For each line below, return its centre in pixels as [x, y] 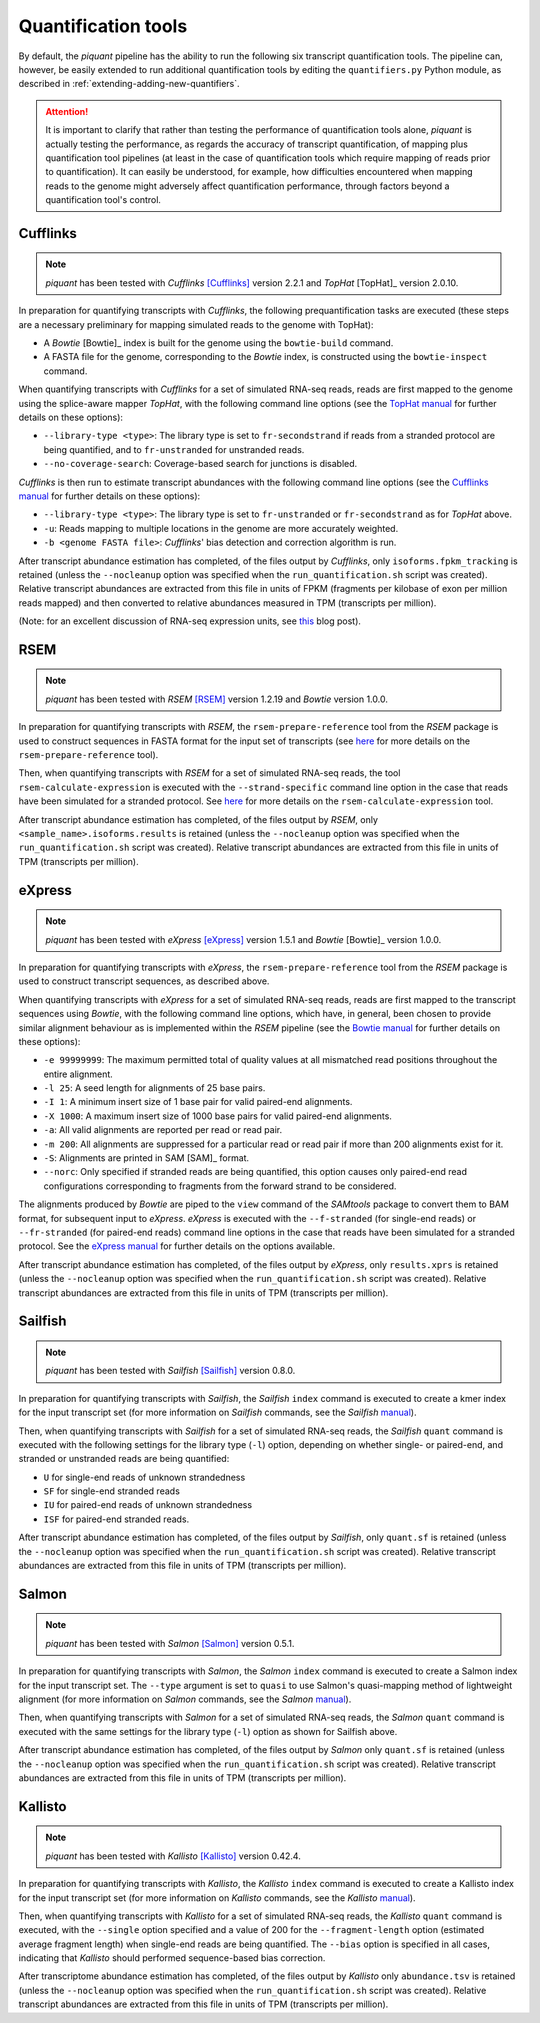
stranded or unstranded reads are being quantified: [124, 1459]
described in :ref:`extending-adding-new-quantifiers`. [129, 84]
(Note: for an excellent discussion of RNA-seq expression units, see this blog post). [190, 621]
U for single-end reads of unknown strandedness [144, 1477]
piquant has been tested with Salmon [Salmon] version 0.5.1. [170, 1643]
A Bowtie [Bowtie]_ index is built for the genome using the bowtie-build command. [218, 343]
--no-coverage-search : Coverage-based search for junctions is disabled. [200, 464]
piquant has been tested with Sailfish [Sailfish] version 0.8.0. [170, 1371]
